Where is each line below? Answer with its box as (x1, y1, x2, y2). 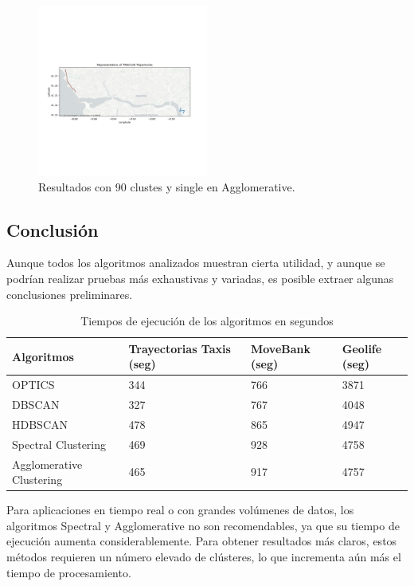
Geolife (342, 340, 382, 356)
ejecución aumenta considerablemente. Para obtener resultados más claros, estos (6, 533, 397, 549)
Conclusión (6, 217, 99, 242)
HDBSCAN (12, 415, 68, 432)
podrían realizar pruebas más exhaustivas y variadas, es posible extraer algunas (6, 269, 394, 286)
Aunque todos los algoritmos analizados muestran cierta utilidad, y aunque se (6, 254, 385, 271)
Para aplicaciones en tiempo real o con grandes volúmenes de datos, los (6, 501, 354, 518)
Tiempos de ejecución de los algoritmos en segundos (80, 313, 334, 329)
